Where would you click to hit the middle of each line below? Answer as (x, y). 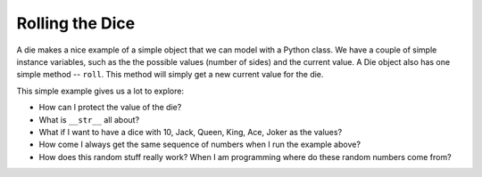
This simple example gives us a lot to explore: (100, 91)
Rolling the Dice (76, 23)
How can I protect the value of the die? (110, 108)
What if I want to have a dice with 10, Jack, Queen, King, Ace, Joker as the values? (191, 132)
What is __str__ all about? (89, 119)
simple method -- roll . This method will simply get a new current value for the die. (170, 75)
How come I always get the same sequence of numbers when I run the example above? (200, 145)
